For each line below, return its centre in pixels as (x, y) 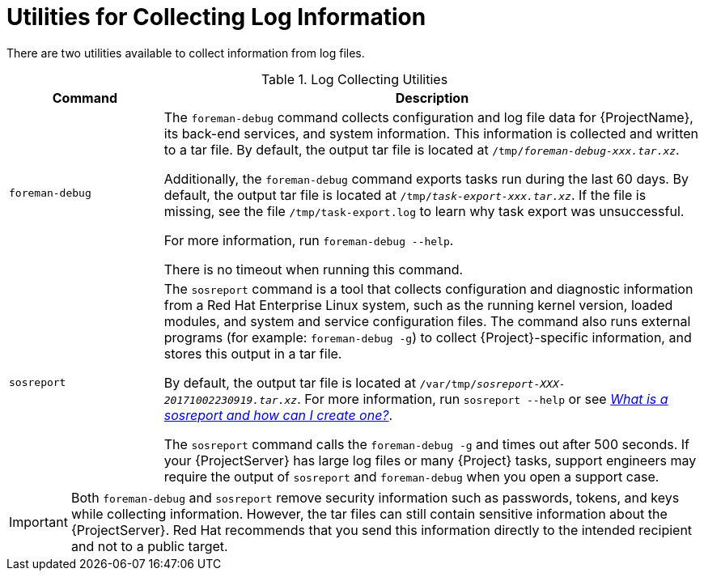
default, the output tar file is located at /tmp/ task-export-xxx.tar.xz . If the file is (405, 195)
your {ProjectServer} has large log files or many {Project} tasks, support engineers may (430, 460)
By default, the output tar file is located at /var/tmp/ (320, 382)
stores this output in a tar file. (253, 353)
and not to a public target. (149, 546)
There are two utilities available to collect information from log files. (186, 53)
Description (432, 98)
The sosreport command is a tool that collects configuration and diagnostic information (428, 288)
